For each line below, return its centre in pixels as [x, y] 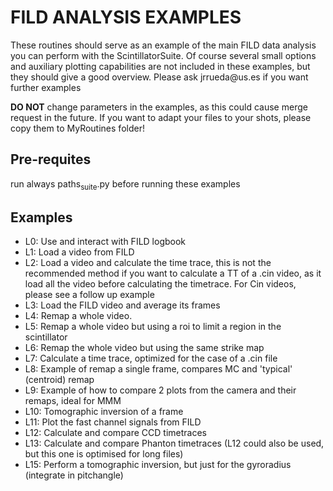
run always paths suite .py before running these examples [125, 184]
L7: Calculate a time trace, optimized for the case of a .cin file [151, 358]
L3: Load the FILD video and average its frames [122, 305]
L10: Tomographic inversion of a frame [104, 412]
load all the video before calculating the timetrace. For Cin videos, [160, 284]
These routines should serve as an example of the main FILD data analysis [163, 45]
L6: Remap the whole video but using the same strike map [144, 348]
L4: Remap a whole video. [78, 316]
